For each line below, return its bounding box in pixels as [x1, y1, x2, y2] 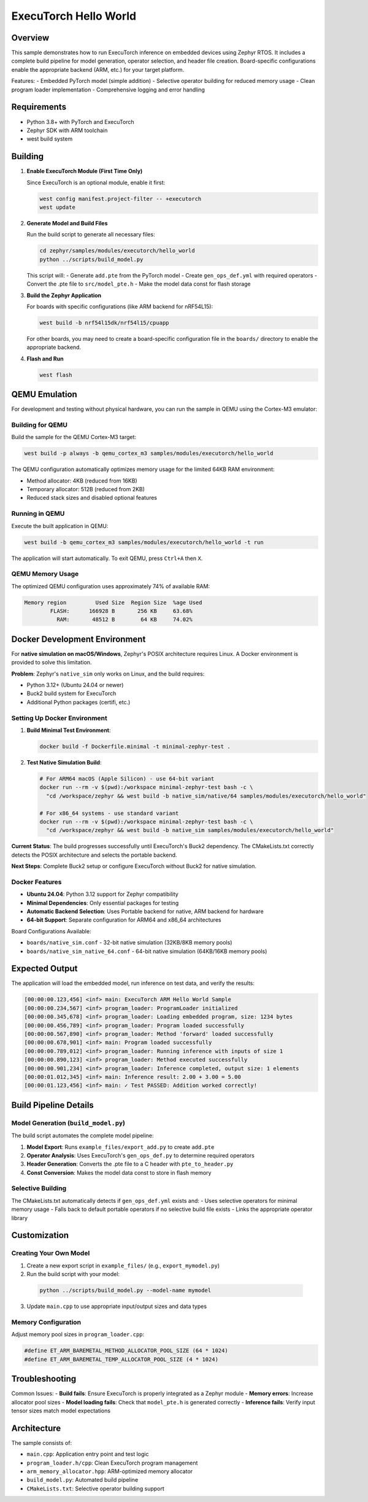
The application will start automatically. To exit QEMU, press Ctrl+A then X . [11, 554, 203, 562]
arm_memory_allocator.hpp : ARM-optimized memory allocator [26, 1468, 193, 1475]
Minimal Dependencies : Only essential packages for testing [26, 899, 179, 906]
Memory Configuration [11, 1318, 82, 1326]
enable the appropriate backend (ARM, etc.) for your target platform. [11, 66, 185, 73]
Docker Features [11, 877, 62, 886]
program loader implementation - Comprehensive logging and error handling [11, 86, 205, 93]
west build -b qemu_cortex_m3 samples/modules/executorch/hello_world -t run [24, 539, 264, 546]
